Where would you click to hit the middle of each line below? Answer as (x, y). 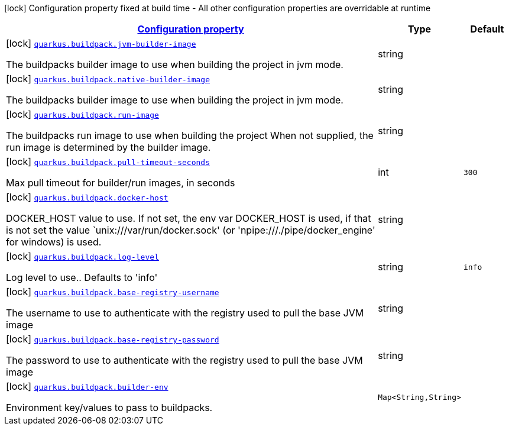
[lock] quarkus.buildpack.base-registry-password (113, 339)
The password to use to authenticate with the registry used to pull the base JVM (184, 360)
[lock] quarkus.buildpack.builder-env (87, 386)
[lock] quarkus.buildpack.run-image (82, 114)
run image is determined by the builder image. (108, 147)
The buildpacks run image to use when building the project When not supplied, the (190, 135)
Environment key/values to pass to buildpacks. (109, 408)
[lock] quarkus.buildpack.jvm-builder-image (101, 43)
